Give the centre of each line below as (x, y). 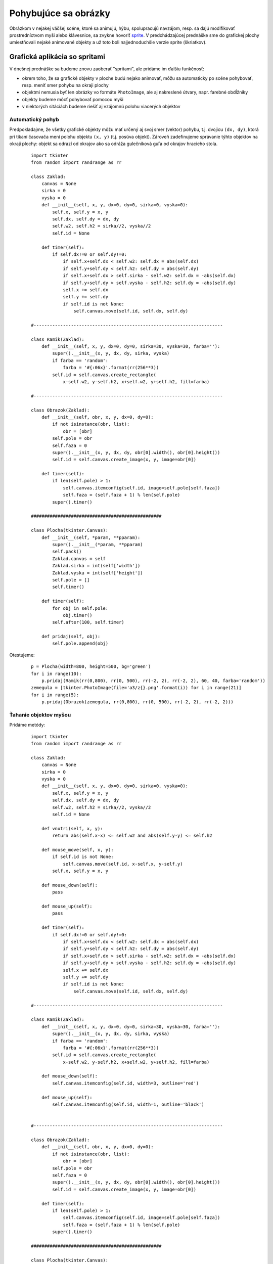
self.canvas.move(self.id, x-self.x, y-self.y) (123, 864)
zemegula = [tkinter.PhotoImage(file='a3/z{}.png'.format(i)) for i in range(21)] (136, 688)
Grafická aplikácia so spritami (57, 57)
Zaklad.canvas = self (79, 558)
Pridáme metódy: (27, 725)
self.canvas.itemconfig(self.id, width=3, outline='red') (126, 1083)
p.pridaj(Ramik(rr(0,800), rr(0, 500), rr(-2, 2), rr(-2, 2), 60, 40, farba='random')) (153, 681)
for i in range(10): (56, 673)
